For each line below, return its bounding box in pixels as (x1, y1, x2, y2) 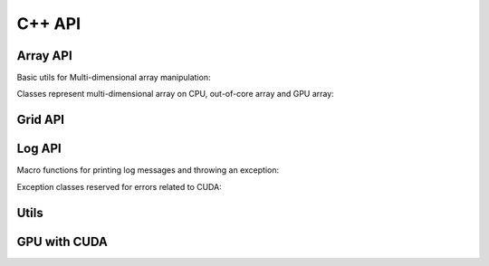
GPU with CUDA (16, 233, 108, 249)
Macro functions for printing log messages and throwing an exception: (16, 165, 280, 176)
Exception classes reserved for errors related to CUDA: (16, 181, 222, 192)
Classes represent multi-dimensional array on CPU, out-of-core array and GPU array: (16, 89, 334, 100)
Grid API (16, 112, 65, 128)
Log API (16, 141, 62, 157)
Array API (16, 48, 72, 63)
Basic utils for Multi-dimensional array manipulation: (16, 72, 211, 83)
